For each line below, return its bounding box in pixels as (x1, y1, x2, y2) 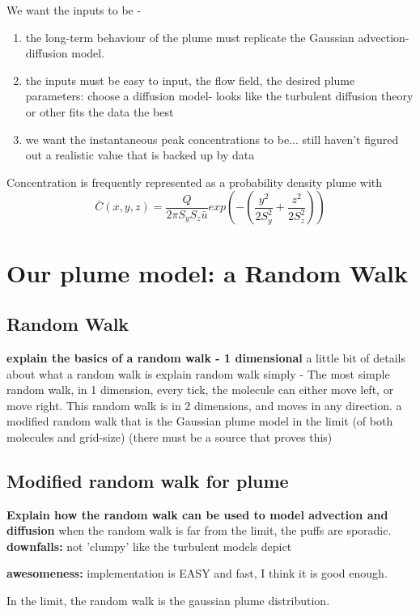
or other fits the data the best (25, 103, 174, 120)
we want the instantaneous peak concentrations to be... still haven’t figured (25, 130, 399, 147)
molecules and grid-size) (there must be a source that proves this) (6, 428, 333, 445)
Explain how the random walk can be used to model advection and (6, 506, 388, 523)
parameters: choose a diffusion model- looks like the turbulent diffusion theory (25, 87, 414, 104)
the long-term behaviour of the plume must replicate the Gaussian (25, 28, 354, 45)
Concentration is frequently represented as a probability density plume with (6, 173, 383, 190)
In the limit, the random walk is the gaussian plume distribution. (6, 592, 330, 609)
